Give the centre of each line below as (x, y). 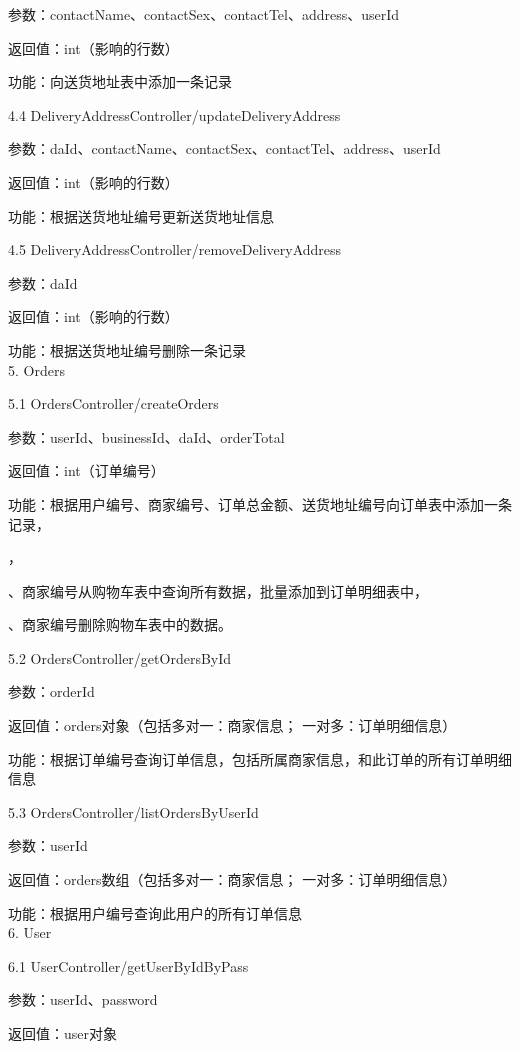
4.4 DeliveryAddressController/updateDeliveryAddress (174, 114)
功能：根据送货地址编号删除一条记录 (127, 349)
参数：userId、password (83, 999)
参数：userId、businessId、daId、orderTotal (146, 436)
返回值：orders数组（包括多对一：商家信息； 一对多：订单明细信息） (232, 879)
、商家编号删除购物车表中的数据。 (120, 624)
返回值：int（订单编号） (86, 470)
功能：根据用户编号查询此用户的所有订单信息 (155, 912)
